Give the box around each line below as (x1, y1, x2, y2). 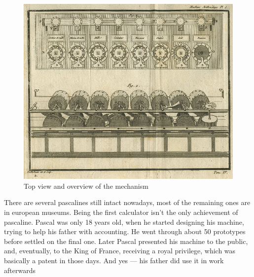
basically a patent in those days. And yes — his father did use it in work (4, 255, 224, 266)
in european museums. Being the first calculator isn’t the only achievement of (4, 207, 238, 217)
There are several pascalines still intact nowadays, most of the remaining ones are (4, 197, 251, 208)
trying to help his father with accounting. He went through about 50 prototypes (4, 226, 246, 237)
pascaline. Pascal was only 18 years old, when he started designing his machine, (4, 216, 244, 227)
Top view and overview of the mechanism (24, 180, 148, 191)
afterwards (4, 265, 36, 275)
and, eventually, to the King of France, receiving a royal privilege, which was (4, 245, 236, 256)
